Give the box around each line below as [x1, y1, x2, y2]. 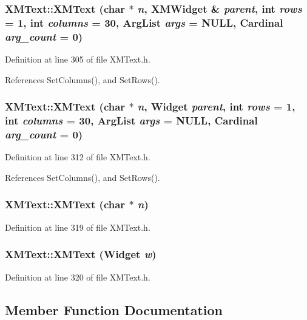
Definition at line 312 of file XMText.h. [5, 151, 150, 163]
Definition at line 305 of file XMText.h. [5, 53, 150, 66]
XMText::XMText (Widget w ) [5, 247, 157, 262]
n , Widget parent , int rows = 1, [137, 99, 295, 114]
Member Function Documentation [5, 300, 223, 319]
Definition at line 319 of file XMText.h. [5, 220, 150, 233]
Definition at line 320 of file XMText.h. [5, 270, 150, 283]
